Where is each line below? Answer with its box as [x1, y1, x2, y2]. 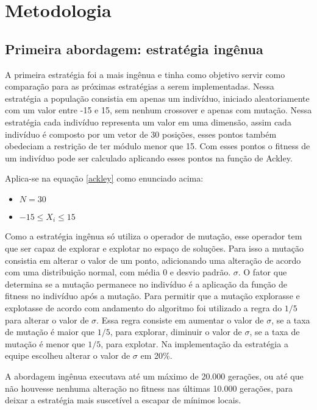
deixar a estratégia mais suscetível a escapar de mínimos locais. [5, 394, 241, 406]
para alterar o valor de [5, 313, 89, 326]
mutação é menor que [5, 337, 85, 350]
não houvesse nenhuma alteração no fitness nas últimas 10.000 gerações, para [5, 381, 293, 394]
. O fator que [238, 266, 287, 278]
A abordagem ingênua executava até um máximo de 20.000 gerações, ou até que [5, 369, 304, 382]
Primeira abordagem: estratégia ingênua [5, 39, 263, 58]
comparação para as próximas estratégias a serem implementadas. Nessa [5, 80, 274, 93]
